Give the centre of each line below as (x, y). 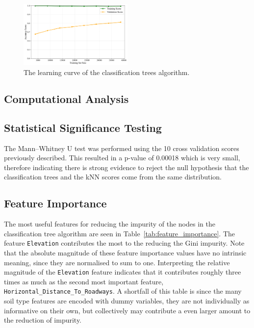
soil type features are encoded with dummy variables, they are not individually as (127, 301)
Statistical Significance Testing (83, 127)
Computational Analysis (66, 99)
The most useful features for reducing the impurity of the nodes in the (110, 224)
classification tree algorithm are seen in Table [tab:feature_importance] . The (120, 233)
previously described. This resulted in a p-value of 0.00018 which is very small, (122, 158)
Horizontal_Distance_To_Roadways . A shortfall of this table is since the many (123, 291)
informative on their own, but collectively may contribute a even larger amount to (127, 310)
